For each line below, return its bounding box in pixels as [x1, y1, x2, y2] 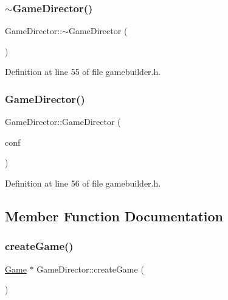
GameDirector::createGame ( [36, 262, 144, 275]
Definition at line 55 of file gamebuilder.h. [5, 65, 161, 78]
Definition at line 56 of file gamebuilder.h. [5, 177, 161, 189]
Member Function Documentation [5, 206, 224, 225]
